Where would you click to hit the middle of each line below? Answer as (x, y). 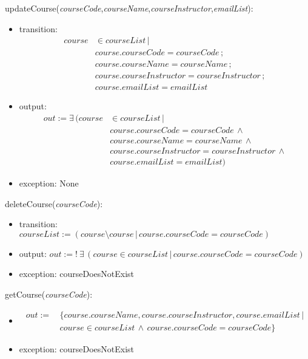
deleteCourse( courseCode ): (54, 203)
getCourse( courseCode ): (49, 294)
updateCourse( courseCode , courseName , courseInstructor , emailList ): (129, 8)
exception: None (49, 183)
